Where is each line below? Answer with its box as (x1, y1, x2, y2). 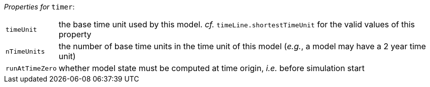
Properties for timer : (4, 2, 75, 11)
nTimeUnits (6, 47, 45, 55)
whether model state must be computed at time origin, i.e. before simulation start (58, 63, 365, 73)
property (58, 29, 91, 39)
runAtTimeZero (6, 64, 57, 72)
